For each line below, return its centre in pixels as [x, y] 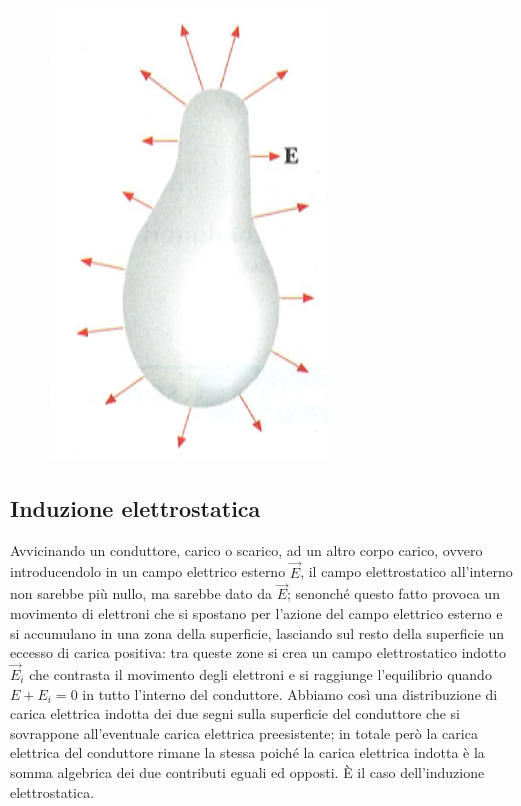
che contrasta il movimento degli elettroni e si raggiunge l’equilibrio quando [260, 674]
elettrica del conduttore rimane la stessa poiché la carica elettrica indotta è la [247, 752]
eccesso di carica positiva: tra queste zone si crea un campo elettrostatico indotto [258, 652]
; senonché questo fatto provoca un [393, 593]
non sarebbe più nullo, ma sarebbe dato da [141, 593]
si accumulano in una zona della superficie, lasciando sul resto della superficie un [257, 632]
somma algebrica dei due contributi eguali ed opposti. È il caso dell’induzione [247, 771]
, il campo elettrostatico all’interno [406, 571]
